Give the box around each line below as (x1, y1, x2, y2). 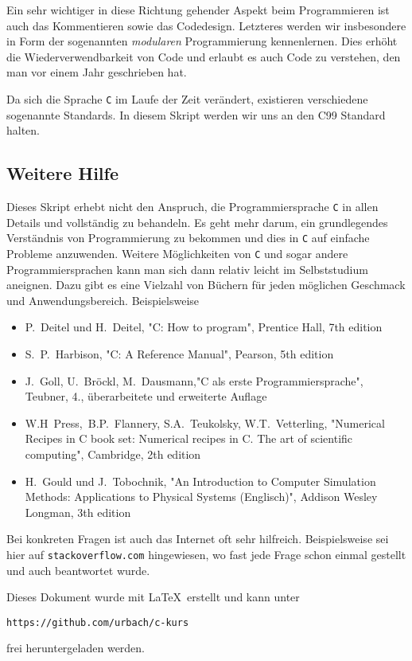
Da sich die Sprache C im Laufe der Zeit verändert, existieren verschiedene (6, 90, 368, 107)
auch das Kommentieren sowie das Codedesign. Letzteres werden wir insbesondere (6, 17, 406, 33)
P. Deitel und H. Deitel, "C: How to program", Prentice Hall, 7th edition (25, 319, 383, 335)
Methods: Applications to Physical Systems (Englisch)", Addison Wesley (25, 488, 378, 505)
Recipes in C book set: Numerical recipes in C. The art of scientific (25, 430, 353, 447)
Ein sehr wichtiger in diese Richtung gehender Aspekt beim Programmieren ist (6, 2, 390, 18)
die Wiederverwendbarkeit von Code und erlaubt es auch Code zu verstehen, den (6, 48, 401, 65)
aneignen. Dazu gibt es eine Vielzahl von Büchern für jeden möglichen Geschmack (6, 276, 406, 293)
